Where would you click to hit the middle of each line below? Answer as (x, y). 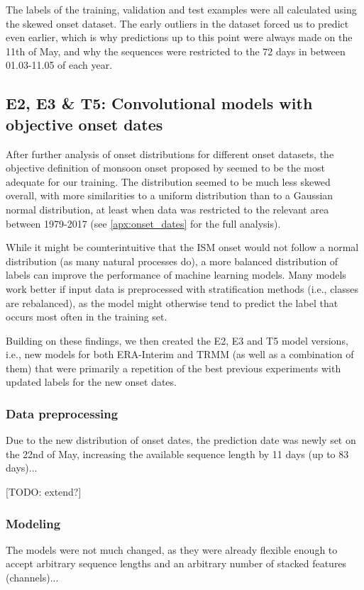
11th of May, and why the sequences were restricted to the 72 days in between (176, 51)
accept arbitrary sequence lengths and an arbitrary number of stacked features (176, 563)
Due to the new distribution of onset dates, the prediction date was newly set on (181, 440)
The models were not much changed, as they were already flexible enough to (172, 549)
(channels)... (32, 578)
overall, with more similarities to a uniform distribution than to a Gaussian (170, 195)
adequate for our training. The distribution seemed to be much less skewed (168, 181)
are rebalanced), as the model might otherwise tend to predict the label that (172, 302)
